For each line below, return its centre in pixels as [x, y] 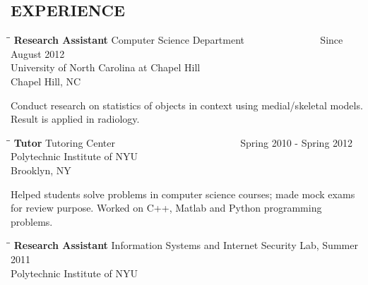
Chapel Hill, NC [46, 81]
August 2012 [38, 53]
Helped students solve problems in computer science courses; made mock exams [183, 194]
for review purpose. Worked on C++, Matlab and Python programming [166, 208]
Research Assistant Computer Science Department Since [178, 40]
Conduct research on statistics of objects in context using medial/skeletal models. [187, 105]
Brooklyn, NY [41, 170]
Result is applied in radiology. [75, 119]
